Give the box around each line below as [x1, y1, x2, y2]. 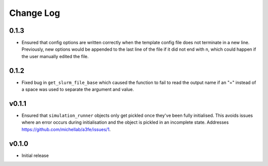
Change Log [9, 7, 61, 18]
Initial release [21, 152, 49, 159]
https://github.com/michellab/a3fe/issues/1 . [21, 126, 111, 132]
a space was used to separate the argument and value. [21, 86, 134, 92]
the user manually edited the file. [21, 53, 89, 59]
